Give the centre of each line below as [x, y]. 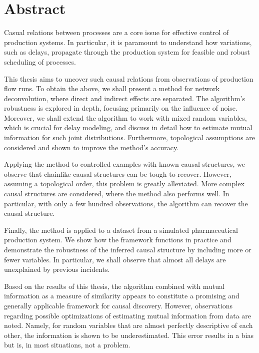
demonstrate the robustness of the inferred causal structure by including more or [128, 249]
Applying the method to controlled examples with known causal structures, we [124, 164]
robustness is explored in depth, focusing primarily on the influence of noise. [121, 108]
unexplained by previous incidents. [57, 269]
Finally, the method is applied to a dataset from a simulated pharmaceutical [121, 230]
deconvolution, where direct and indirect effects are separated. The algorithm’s [124, 98]
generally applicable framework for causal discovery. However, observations [118, 305]
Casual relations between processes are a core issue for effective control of [116, 32]
